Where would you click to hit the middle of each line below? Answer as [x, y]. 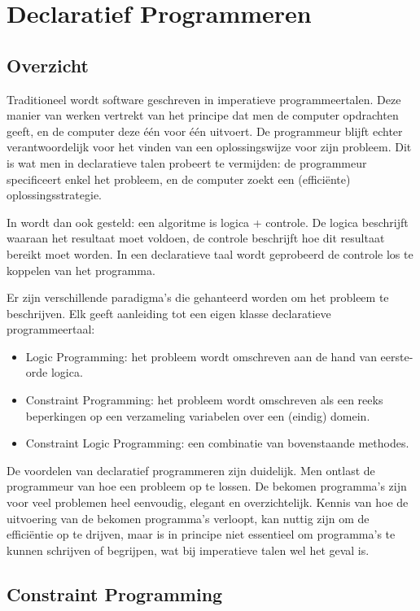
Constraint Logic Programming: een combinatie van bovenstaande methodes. [217, 443]
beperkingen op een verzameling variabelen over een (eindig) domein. [198, 415]
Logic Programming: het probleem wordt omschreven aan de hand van [201, 356]
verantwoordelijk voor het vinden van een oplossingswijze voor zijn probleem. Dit [209, 147]
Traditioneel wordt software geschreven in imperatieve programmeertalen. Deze [204, 99]
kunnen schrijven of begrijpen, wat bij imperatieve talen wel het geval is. [188, 550]
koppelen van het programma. [81, 270]
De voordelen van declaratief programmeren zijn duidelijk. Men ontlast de [191, 470]
